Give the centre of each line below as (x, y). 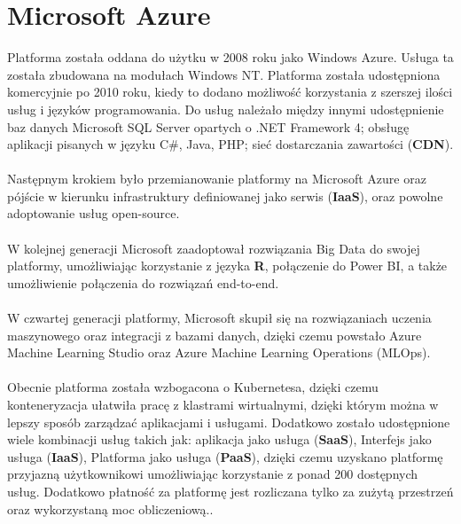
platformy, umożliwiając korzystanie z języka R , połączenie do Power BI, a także (227, 266)
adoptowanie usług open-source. (94, 213)
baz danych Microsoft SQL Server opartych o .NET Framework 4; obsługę (208, 126)
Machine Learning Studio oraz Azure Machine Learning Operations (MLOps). (219, 352)
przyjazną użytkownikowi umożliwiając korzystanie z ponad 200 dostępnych (213, 474)
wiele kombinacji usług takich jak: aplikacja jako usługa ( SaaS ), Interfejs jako (219, 439)
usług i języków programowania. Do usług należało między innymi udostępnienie (226, 109)
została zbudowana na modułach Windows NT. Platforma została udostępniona (224, 74)
